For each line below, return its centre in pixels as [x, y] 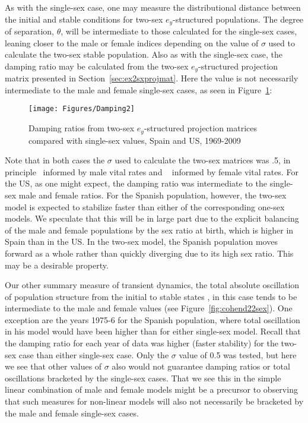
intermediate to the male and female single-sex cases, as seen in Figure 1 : [139, 89]
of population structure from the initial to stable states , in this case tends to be [151, 296]
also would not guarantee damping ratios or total [201, 366]
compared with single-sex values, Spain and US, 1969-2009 [135, 140]
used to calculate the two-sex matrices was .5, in [203, 160]
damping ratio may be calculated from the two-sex [97, 66]
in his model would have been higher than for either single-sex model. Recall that [153, 331]
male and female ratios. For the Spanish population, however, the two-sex [153, 195]
